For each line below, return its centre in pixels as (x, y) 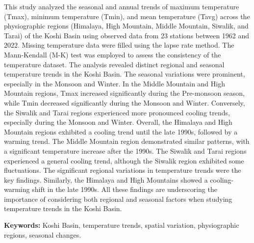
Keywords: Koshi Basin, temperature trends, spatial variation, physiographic (122, 225)
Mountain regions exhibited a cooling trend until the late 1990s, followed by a (121, 131)
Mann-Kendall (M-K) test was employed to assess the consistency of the (113, 54)
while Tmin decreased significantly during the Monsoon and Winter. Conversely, (125, 102)
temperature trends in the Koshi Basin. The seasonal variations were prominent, (125, 74)
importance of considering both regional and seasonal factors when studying (118, 199)
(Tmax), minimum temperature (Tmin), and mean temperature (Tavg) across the (127, 16)
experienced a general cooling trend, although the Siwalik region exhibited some (124, 160)
